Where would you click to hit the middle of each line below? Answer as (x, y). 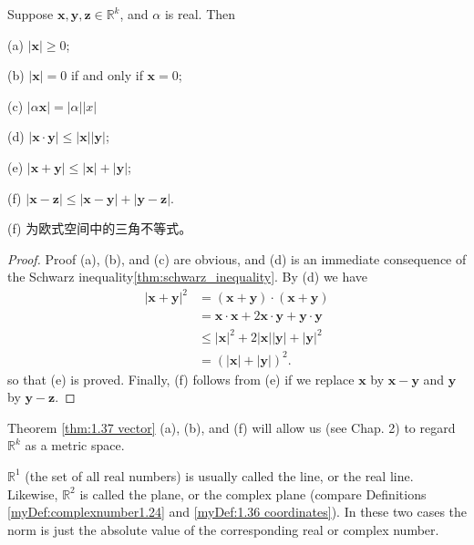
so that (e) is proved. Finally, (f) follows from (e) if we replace (181, 379)
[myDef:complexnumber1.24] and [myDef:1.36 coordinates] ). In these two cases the (237, 512)
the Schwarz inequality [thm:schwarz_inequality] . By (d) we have (188, 277)
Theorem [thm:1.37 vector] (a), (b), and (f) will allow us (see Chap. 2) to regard (232, 427)
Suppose (31, 14)
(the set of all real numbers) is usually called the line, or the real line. (219, 475)
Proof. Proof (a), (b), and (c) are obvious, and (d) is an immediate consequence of (237, 258)
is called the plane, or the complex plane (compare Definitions (253, 494)
